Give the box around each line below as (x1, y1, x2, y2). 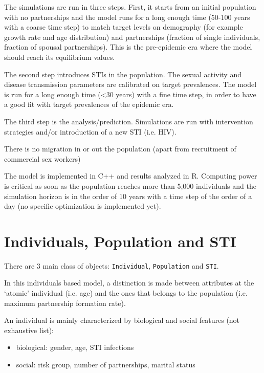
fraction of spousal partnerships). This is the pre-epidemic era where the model (4, 41, 252, 52)
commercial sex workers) (4, 153, 81, 164)
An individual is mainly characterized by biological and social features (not (4, 315, 240, 325)
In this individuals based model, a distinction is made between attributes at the (4, 277, 254, 288)
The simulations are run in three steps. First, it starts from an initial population (4, 2, 256, 12)
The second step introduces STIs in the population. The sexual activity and (4, 69, 241, 79)
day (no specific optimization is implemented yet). (4, 201, 161, 211)
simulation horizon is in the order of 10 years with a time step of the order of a (4, 190, 252, 201)
